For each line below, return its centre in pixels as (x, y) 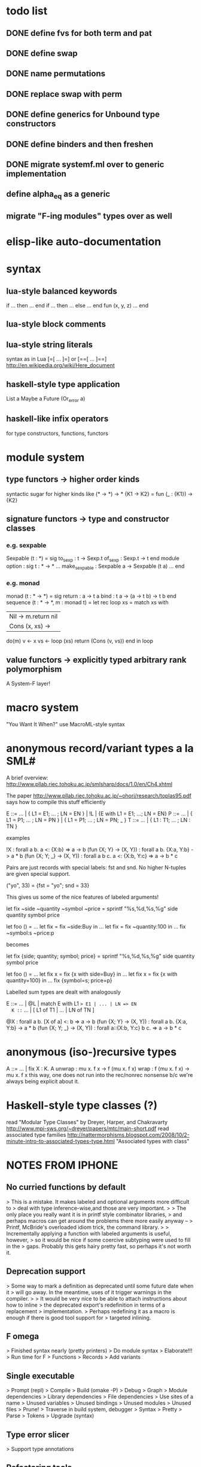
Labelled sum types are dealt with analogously (63, 992)
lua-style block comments (56, 324)
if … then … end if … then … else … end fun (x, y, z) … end (77, 306)
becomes (18, 944)
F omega (23, 1336)
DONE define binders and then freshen (80, 144)
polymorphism (34, 669)
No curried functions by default (66, 1187)
